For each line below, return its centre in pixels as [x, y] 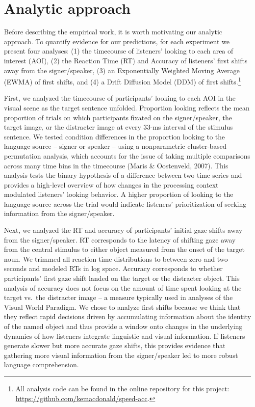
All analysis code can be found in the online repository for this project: [122, 388]
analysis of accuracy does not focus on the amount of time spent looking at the [123, 287]
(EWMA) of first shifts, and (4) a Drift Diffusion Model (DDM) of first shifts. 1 [123, 81]
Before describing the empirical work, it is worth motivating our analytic [113, 32]
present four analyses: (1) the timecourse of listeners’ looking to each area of [119, 51]
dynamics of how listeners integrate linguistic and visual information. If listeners [125, 336]
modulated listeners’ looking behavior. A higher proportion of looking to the [119, 194]
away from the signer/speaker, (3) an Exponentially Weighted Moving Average [122, 70]
